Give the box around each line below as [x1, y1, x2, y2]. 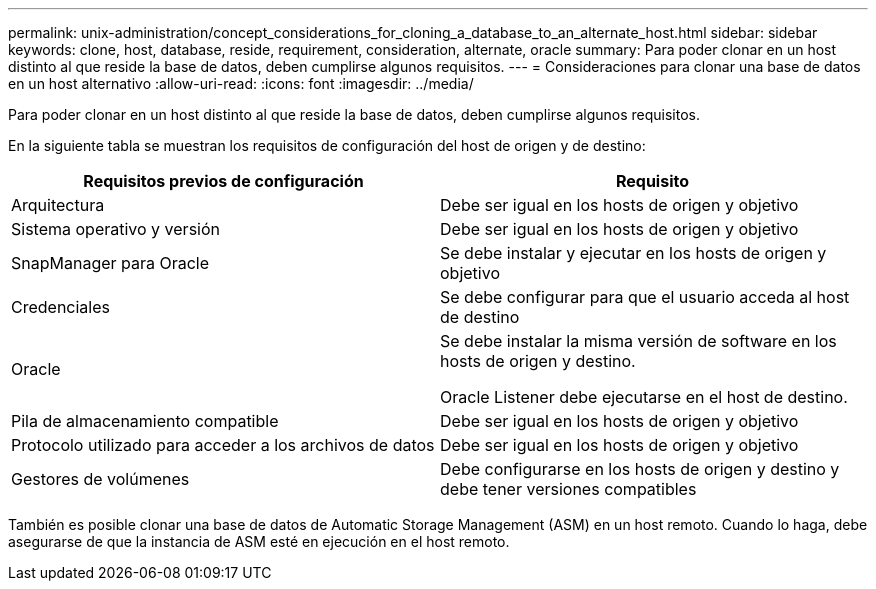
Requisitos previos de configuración [83, 171, 364, 191]
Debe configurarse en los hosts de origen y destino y [440, 459, 840, 479]
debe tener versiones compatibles [440, 479, 697, 499]
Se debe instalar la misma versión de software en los [440, 331, 837, 351]
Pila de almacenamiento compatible [11, 411, 279, 431]
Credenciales [11, 297, 110, 317]
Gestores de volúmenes [11, 469, 190, 489]
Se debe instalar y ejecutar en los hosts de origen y [440, 243, 827, 263]
